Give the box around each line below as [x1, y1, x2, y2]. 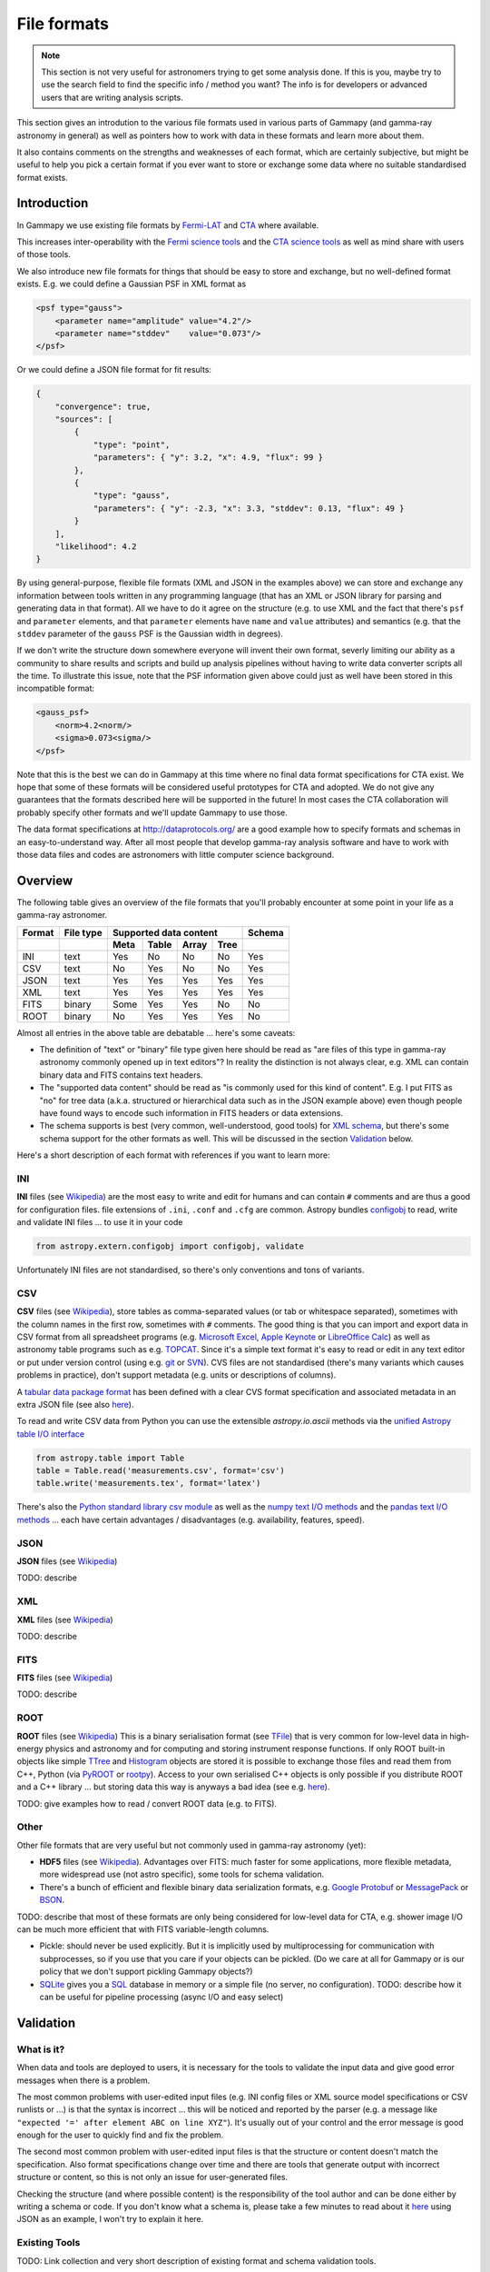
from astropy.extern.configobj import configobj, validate [35, 1241, 304, 1251]
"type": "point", [93, 439, 171, 450]
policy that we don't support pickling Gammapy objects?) [39, 1966, 253, 1977]
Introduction [16, 195, 89, 211]
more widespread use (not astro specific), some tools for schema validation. [39, 1868, 325, 1880]
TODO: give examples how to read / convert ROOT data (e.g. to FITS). [16, 1798, 277, 1809]
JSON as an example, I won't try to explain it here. [16, 2214, 204, 2225]
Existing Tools [16, 2237, 81, 2249]
